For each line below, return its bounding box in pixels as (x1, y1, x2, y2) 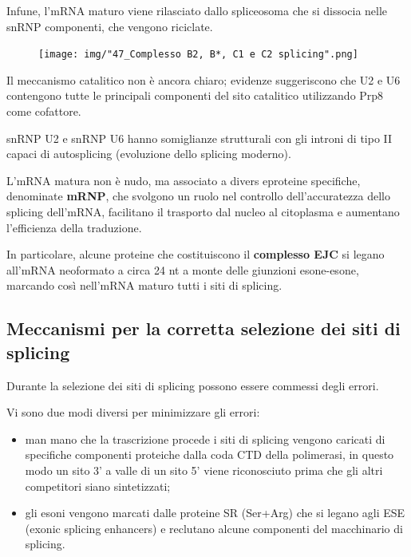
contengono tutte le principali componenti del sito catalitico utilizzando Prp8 (6, 87, 384, 104)
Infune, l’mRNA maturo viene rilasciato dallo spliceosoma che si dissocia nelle (6, 2, 388, 18)
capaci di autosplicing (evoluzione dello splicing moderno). (6, 145, 291, 162)
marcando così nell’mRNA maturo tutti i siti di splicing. (6, 277, 283, 294)
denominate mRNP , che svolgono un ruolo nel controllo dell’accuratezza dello (6, 188, 390, 204)
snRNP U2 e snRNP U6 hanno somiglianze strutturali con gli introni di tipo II (6, 129, 393, 146)
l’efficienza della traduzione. (6, 219, 142, 235)
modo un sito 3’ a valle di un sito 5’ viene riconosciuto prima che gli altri (25, 461, 383, 478)
